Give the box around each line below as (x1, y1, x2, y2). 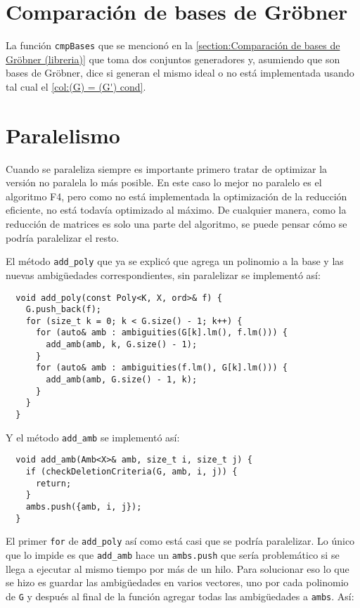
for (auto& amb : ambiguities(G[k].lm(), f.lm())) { (35, 328, 288, 338)
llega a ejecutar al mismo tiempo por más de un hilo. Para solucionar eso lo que (6, 561, 349, 576)
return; (35, 478, 72, 489)
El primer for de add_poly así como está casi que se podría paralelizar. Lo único (6, 533, 355, 548)
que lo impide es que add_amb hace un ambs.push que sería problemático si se (6, 547, 340, 562)
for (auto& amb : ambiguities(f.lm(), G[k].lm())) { (35, 363, 288, 373)
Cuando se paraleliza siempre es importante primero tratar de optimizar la (6, 161, 328, 176)
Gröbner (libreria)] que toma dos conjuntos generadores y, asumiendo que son (6, 51, 340, 66)
